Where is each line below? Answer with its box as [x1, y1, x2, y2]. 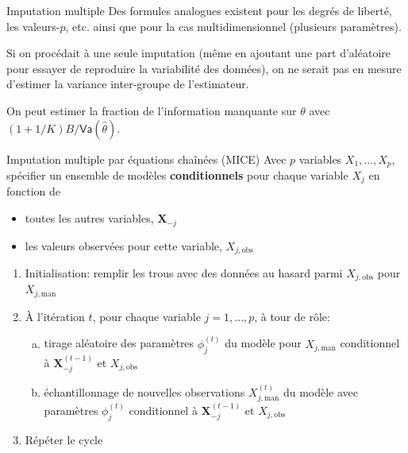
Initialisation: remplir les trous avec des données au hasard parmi [25, 264, 343, 281]
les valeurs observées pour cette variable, [25, 237, 222, 254]
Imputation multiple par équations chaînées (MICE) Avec [6, 150, 287, 167]
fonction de [6, 183, 61, 199]
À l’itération [25, 308, 85, 324]
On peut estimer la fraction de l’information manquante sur [6, 102, 297, 118]
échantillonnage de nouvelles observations [44, 383, 245, 400]
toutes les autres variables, [25, 210, 154, 226]
